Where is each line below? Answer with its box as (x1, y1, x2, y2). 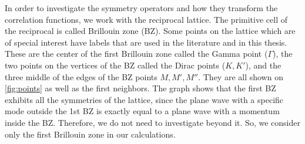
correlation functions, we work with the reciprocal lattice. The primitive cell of (5, 13, 287, 25)
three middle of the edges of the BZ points (5, 70, 157, 83)
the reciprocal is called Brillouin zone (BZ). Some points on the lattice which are (5, 25, 296, 37)
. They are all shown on (198, 70, 283, 83)
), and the (245, 59, 281, 71)
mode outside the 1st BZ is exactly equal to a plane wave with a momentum (5, 105, 280, 117)
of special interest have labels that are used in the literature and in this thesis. (5, 36, 287, 48)
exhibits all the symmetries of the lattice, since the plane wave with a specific (5, 93, 284, 105)
